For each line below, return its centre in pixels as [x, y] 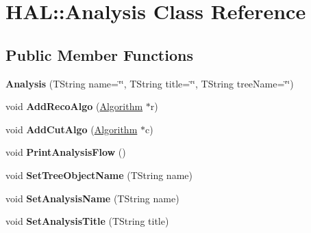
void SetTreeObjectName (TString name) [99, 175]
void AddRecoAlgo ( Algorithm [74, 106]
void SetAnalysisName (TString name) [92, 198]
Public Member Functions [99, 54]
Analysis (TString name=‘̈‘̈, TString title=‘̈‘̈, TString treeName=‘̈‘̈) [150, 83]
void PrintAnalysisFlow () [66, 152]
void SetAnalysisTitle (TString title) [87, 221]
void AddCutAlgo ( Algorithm [72, 129]
